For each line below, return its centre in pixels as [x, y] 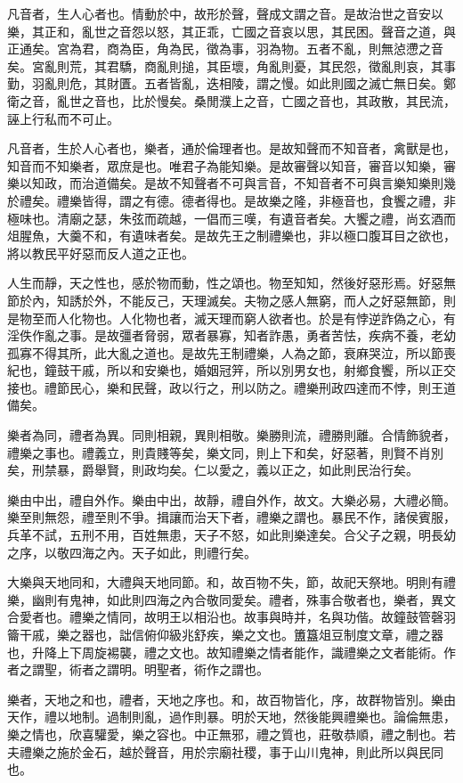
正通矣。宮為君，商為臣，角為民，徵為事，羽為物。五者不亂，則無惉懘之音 [225, 49]
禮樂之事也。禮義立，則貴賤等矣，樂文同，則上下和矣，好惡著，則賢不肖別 [225, 452]
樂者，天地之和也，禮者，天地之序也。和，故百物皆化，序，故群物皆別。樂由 [231, 699]
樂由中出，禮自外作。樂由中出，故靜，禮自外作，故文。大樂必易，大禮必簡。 [231, 499]
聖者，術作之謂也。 [212, 669]
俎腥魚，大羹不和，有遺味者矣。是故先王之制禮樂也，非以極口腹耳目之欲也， [231, 236]
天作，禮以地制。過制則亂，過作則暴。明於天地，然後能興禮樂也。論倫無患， [231, 717]
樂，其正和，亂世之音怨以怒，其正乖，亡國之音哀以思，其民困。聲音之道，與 [231, 31]
